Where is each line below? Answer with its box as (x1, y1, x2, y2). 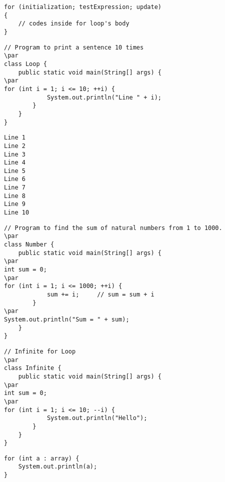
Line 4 (4, 159, 25, 166)
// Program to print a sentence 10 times (4, 43, 144, 51)
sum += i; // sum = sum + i (46, 291, 154, 298)
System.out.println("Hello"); (46, 414, 147, 422)
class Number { (4, 241, 54, 248)
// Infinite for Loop (4, 347, 76, 355)
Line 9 (4, 200, 25, 208)
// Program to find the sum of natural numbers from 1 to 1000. (4, 224, 222, 231)
